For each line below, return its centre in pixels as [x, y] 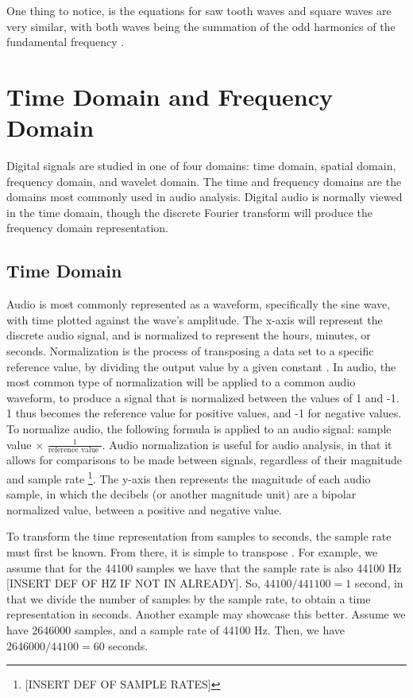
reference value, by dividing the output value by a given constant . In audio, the [201, 366]
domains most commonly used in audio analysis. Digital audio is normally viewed [205, 197]
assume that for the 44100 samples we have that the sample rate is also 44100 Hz [204, 567]
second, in [379, 583]
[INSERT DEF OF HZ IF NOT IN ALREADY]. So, [133, 583]
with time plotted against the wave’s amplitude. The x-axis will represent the [195, 319]
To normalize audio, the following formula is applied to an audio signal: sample [199, 429]
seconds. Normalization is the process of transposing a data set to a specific [190, 351]
